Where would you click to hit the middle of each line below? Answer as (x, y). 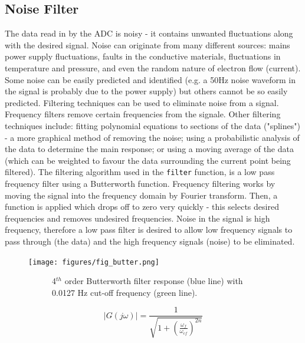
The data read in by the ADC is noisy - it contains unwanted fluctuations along (149, 33)
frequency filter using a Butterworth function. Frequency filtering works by (140, 183)
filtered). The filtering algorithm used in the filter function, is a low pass (140, 172)
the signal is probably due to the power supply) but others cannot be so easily (146, 91)
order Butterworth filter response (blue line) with (154, 281)
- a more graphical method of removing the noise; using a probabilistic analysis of (152, 137)
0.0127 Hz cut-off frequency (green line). (125, 292)
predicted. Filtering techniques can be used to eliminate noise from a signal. (142, 102)
